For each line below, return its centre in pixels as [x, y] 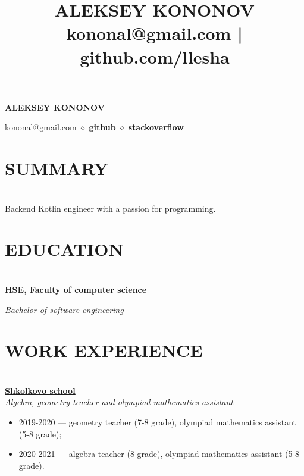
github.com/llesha [155, 56]
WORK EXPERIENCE [104, 350]
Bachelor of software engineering [64, 309]
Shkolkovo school [40, 390]
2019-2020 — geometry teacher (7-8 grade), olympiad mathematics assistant [158, 422]
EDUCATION [64, 249]
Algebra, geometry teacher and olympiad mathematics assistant [119, 402]
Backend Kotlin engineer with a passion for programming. [110, 208]
